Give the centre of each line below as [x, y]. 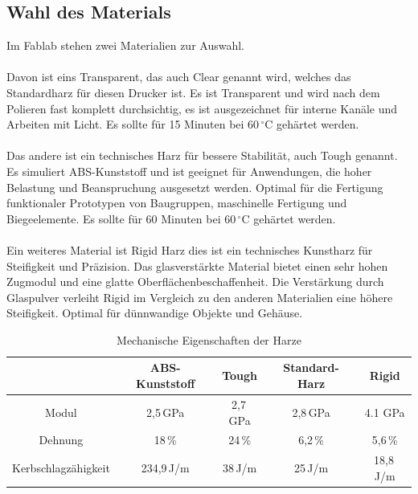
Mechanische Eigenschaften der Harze [209, 339]
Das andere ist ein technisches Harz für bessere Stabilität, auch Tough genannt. [202, 155]
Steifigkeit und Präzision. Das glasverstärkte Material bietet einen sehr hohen [197, 265]
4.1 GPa [385, 412]
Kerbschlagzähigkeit [61, 467]
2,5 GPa [166, 412]
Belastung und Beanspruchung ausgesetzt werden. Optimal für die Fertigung [195, 187]
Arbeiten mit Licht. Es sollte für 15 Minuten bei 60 [133, 124]
